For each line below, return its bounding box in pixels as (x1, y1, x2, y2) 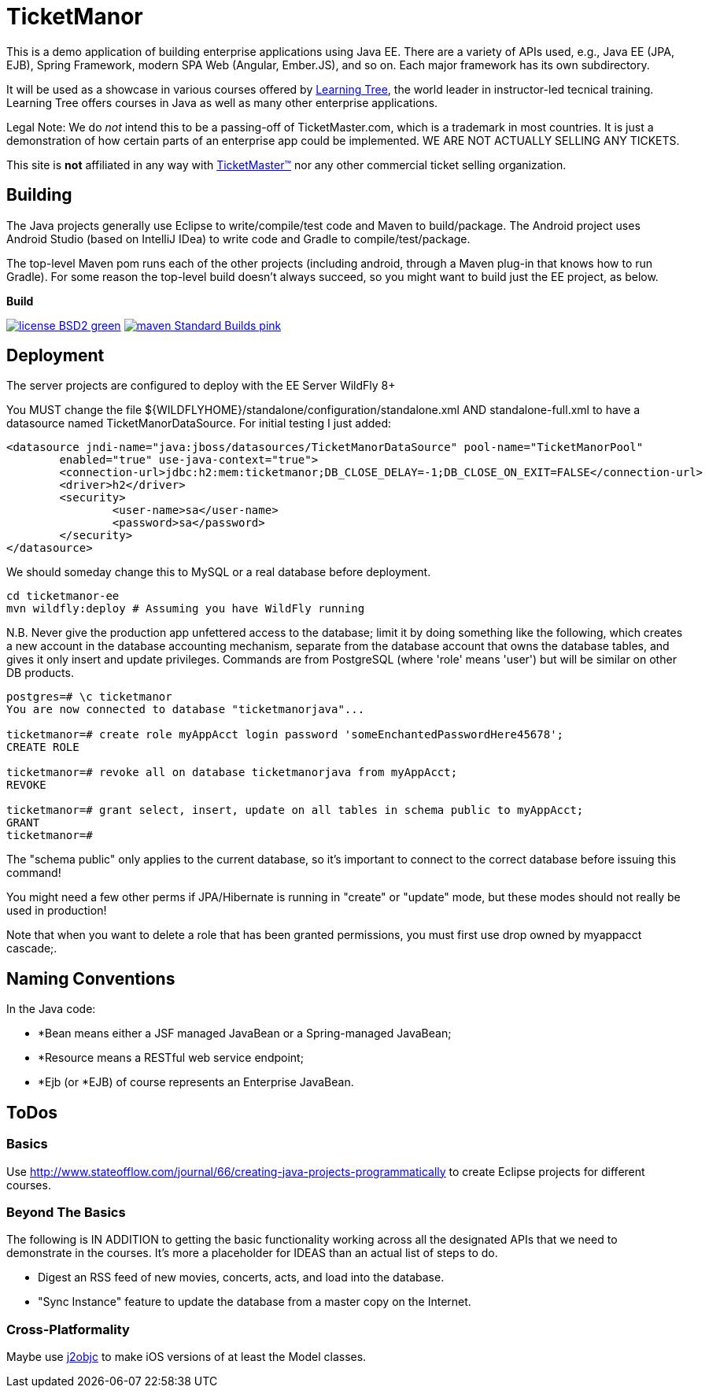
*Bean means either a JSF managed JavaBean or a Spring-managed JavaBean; (38, 1026, 452, 1041)
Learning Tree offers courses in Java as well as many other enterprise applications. (6, 95, 438, 109)
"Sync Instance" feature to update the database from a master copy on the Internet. (38, 1295, 471, 1309)
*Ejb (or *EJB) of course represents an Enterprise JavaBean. (38, 1075, 354, 1089)
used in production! (6, 904, 107, 918)
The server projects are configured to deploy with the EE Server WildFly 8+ (6, 379, 396, 393)
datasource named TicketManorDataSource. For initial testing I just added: (6, 416, 392, 431)
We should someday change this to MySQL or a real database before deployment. (6, 565, 431, 579)
